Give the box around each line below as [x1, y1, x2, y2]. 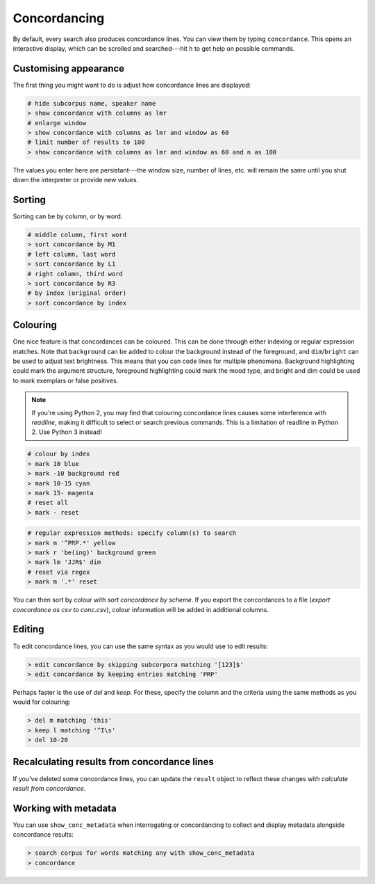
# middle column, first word [27, 231, 127, 239]
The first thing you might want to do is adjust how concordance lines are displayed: [12, 81, 251, 89]
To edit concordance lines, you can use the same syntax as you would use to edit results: [12, 642, 269, 650]
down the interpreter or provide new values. [12, 176, 139, 184]
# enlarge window [27, 119, 87, 127]
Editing [12, 623, 44, 636]
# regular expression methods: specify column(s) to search [27, 529, 237, 537]
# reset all [27, 499, 69, 507]
